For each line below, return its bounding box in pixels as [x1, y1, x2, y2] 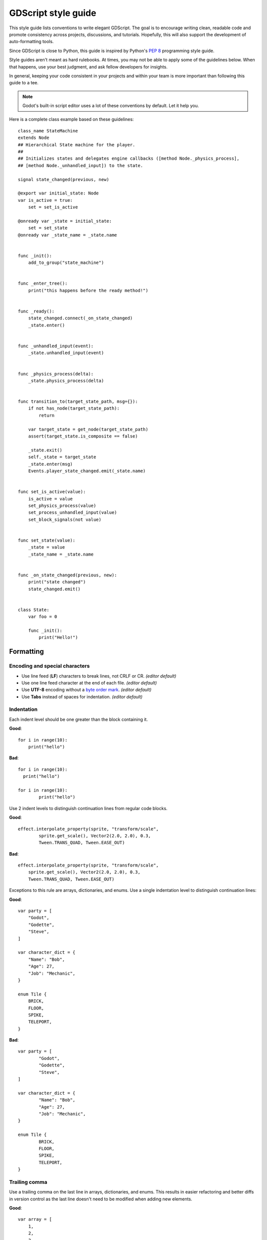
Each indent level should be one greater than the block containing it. [9, 716, 148, 722]
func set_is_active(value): [18, 489, 86, 495]
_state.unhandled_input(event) [28, 350, 104, 356]
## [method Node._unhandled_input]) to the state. [18, 163, 143, 168]
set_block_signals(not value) [28, 516, 101, 522]
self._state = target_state [28, 454, 96, 460]
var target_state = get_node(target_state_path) [28, 427, 148, 432]
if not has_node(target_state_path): [28, 406, 120, 411]
